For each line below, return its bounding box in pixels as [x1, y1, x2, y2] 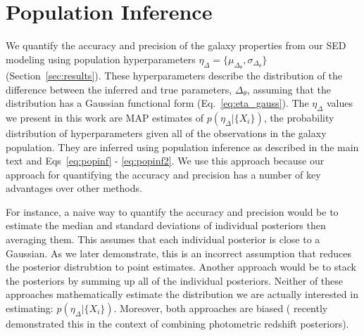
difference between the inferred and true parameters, [6, 82, 232, 96]
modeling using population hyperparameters [6, 51, 196, 66]
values [326, 96, 353, 110]
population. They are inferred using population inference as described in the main [6, 139, 359, 154]
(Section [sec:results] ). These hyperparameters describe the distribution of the [6, 67, 342, 82]
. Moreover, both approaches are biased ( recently [113, 301, 328, 316]
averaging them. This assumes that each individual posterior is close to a [6, 232, 320, 247]
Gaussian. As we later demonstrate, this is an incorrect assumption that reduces [6, 245, 351, 260]
